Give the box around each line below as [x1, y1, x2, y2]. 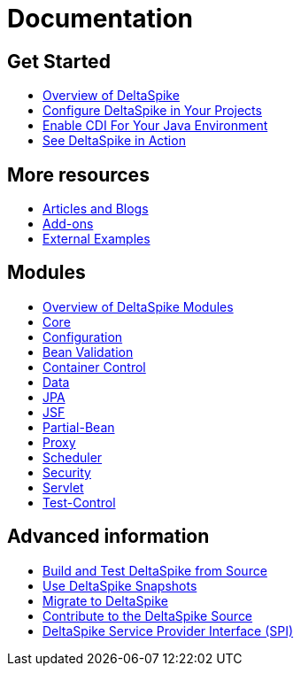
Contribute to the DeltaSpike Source [42, 607, 253, 623]
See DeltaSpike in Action [42, 133, 186, 149]
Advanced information [7, 525, 210, 548]
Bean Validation [42, 344, 134, 360]
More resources [7, 163, 150, 186]
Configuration [42, 329, 123, 344]
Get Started [7, 50, 111, 73]
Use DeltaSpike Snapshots [42, 577, 197, 593]
